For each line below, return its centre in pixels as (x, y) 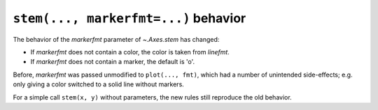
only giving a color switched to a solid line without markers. (99, 84)
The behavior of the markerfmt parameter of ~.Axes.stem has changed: (116, 39)
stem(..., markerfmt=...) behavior (129, 18)
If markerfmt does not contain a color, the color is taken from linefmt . (130, 52)
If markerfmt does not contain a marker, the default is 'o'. (113, 62)
